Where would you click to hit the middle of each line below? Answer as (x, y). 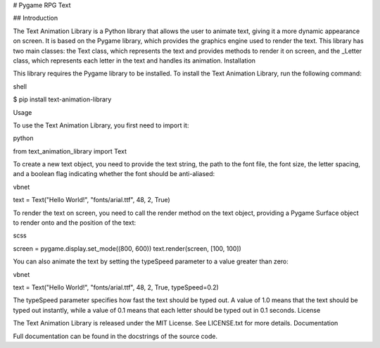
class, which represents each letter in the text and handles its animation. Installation (134, 61)
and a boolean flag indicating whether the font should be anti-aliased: (114, 174)
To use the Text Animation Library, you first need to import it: (101, 125)
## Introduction (36, 18)
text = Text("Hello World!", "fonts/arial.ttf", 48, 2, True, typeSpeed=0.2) (116, 287)
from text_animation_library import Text (70, 151)
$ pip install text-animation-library (62, 99)
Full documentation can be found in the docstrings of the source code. (115, 336)
